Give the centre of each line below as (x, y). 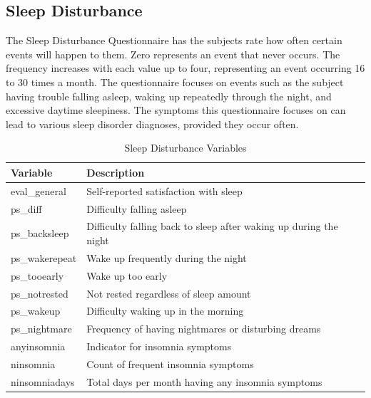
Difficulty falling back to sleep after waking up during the (212, 226)
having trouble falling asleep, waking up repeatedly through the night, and (169, 96)
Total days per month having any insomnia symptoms (204, 381)
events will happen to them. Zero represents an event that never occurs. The (173, 54)
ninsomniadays (43, 381)
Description (116, 172)
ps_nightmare (41, 329)
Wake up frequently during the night (167, 257)
